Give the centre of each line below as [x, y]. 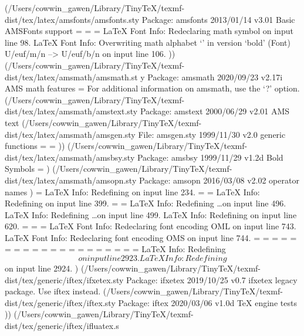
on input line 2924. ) [42, 268]
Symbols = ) [27, 169]
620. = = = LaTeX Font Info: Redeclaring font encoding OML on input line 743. [151, 226]
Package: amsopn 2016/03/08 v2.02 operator [219, 180]
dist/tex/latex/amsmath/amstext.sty [71, 111]
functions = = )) [35, 146]
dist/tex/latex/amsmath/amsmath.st [71, 77]
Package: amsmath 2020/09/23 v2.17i [215, 77]
